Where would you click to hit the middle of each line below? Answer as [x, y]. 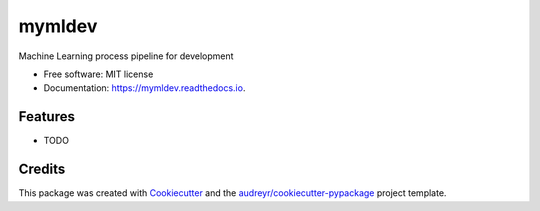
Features [46, 116]
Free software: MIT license [98, 74]
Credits [42, 169]
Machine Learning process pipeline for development [126, 56]
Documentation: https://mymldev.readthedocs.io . [144, 88]
